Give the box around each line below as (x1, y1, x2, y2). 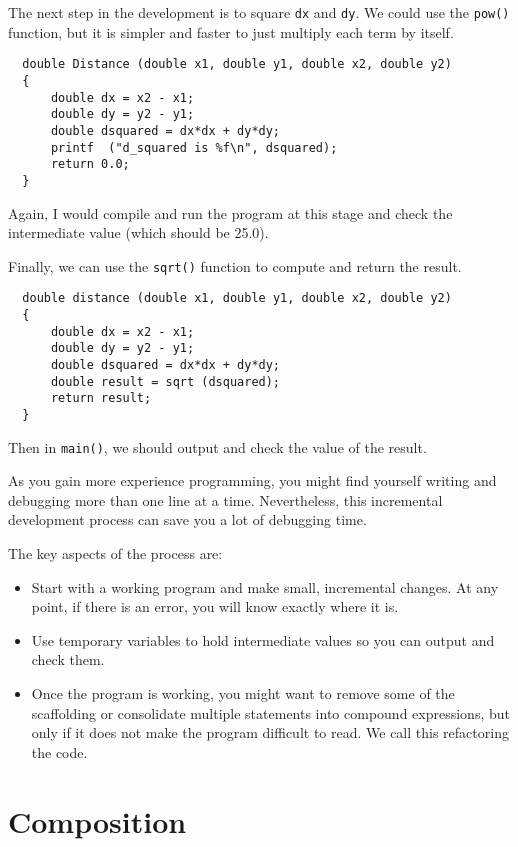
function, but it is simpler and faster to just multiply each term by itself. (8, 21, 454, 42)
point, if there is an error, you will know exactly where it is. (31, 596, 399, 617)
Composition (8, 800, 187, 841)
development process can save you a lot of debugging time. (8, 509, 367, 530)
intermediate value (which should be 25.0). (8, 222, 269, 243)
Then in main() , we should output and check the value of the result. (8, 436, 427, 457)
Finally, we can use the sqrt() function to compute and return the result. (8, 255, 462, 276)
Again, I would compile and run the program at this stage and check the (8, 202, 453, 223)
